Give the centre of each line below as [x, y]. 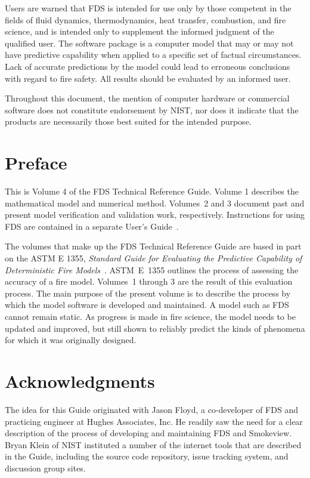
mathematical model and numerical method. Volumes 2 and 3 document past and [155, 203]
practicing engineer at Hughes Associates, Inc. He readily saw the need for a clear [154, 421]
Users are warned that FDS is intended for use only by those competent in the [148, 8]
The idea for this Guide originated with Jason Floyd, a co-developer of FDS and [151, 409]
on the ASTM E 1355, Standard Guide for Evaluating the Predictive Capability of [154, 258]
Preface [36, 163]
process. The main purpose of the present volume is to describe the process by [148, 293]
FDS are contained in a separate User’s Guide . [92, 226]
